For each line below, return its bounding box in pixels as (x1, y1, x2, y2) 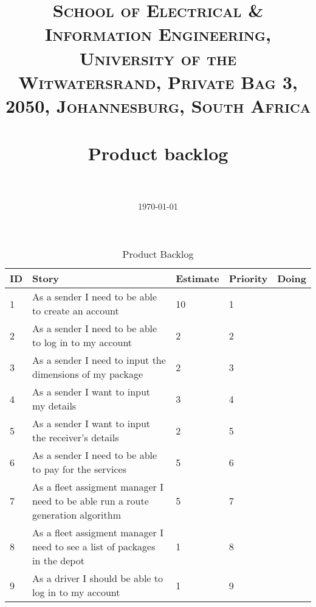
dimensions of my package (32, 367, 143, 382)
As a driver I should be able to (32, 571, 163, 586)
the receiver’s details (32, 430, 119, 445)
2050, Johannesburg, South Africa (5, 93, 311, 118)
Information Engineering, (45, 21, 271, 46)
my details (32, 399, 77, 413)
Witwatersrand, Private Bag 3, (18, 69, 298, 94)
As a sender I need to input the (32, 353, 166, 367)
